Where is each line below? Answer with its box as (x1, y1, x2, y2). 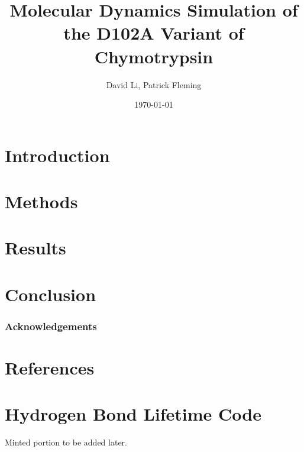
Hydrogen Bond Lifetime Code (5, 402, 262, 426)
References (5, 356, 95, 380)
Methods (5, 189, 78, 214)
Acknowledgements (5, 318, 97, 333)
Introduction (5, 143, 110, 167)
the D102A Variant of (63, 21, 244, 45)
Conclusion (5, 282, 96, 306)
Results (5, 235, 66, 260)
